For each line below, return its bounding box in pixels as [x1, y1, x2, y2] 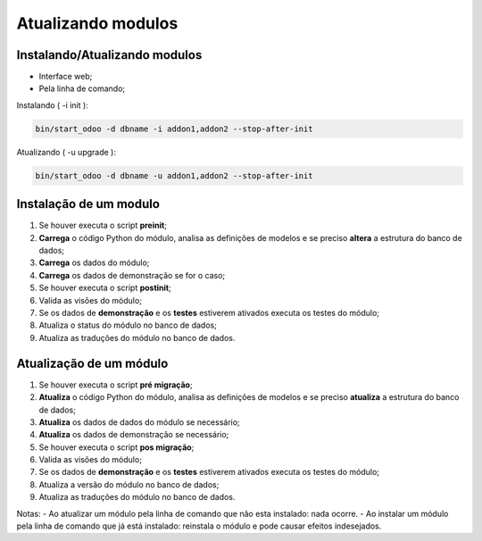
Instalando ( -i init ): [16, 99, 88, 111]
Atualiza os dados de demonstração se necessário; [38, 429, 229, 440]
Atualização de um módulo [16, 355, 169, 370]
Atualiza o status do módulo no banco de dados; [38, 320, 218, 330]
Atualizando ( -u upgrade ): [16, 146, 116, 157]
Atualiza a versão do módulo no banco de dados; [38, 479, 220, 490]
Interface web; [38, 71, 93, 82]
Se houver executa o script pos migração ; [38, 442, 195, 453]
